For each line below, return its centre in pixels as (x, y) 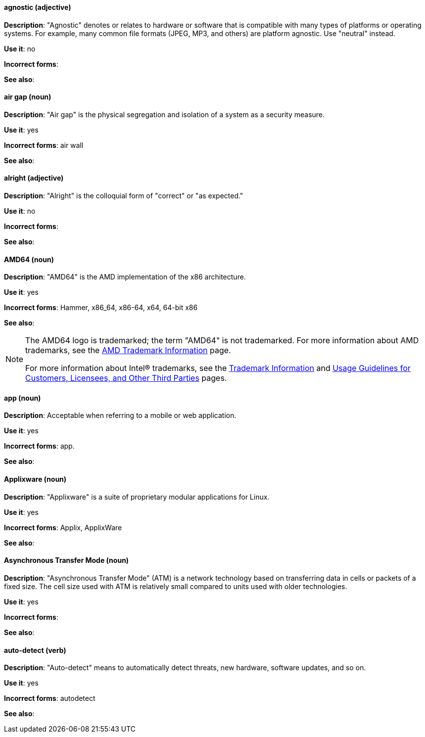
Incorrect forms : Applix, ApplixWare (63, 527)
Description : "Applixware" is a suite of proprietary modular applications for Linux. (137, 497)
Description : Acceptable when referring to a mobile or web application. (120, 415)
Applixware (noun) (35, 479)
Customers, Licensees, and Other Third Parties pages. (126, 378)
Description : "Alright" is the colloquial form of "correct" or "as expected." (124, 196)
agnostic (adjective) (38, 7)
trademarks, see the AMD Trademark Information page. (128, 350)
